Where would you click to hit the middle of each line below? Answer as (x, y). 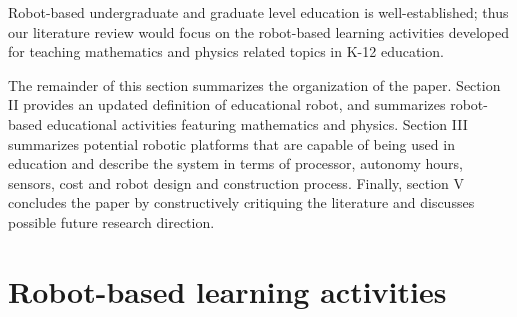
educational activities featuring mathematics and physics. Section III (257, 123)
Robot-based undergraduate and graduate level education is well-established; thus (258, 12)
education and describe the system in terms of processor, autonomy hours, (235, 163)
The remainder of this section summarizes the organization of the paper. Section (254, 84)
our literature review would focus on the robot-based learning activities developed (258, 31)
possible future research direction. (111, 221)
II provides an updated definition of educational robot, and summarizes (227, 104)
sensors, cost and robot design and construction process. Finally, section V (236, 182)
